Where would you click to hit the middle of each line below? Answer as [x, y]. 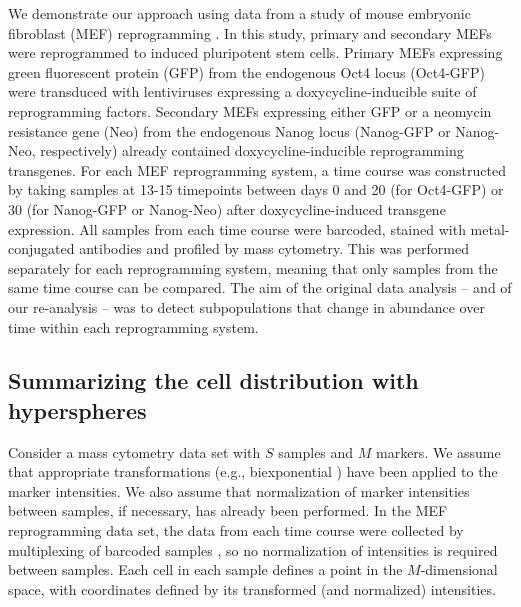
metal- [490, 228]
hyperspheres [77, 409]
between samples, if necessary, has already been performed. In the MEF [228, 510]
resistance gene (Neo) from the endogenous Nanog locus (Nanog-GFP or [229, 130]
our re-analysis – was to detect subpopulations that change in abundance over [246, 306]
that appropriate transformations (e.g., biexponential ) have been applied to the [253, 471]
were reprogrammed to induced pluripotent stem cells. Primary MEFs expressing [255, 52]
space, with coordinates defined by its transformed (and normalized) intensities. [252, 588]
